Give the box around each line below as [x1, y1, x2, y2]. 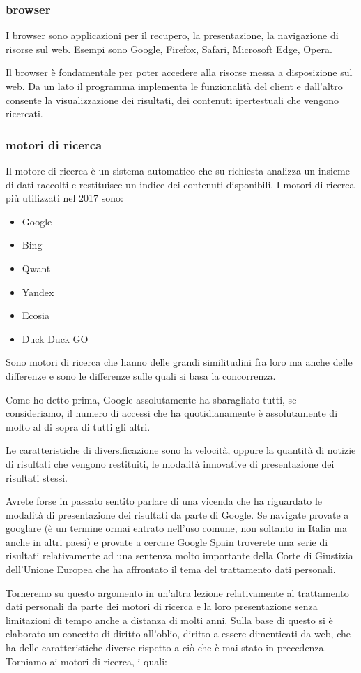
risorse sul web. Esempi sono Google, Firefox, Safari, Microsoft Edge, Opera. [6, 41, 332, 56]
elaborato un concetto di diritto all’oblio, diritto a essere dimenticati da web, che [6, 626, 351, 641]
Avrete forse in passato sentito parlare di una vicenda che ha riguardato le [6, 494, 322, 508]
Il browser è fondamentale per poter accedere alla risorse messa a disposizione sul [6, 65, 353, 80]
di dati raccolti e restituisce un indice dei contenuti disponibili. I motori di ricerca [6, 177, 355, 191]
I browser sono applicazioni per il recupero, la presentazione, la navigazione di [6, 28, 339, 43]
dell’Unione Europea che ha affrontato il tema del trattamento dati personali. [6, 562, 336, 577]
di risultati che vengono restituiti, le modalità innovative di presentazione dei [6, 456, 335, 471]
